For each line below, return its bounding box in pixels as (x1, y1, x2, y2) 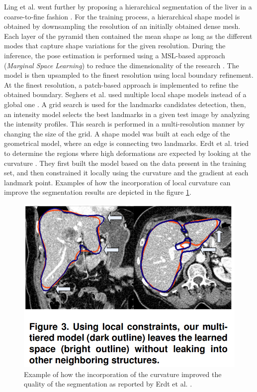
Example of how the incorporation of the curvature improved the (24, 369, 222, 379)
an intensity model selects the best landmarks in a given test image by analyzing (4, 109, 250, 119)
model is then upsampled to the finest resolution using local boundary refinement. (4, 70, 254, 80)
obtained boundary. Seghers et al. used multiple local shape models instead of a (4, 89, 247, 100)
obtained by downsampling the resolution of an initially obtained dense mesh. (4, 21, 241, 31)
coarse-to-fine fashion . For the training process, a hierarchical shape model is (4, 11, 240, 21)
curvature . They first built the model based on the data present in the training (4, 157, 247, 168)
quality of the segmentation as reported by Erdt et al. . (24, 379, 192, 389)
